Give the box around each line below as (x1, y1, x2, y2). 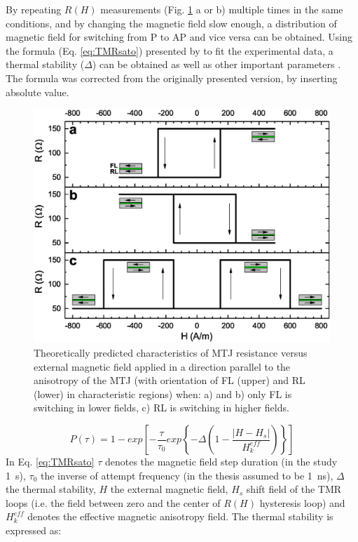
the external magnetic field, (110, 482, 228, 496)
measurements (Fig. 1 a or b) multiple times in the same (100, 2, 343, 16)
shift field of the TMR (246, 482, 342, 496)
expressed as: (6, 523, 62, 537)
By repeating (6, 2, 62, 16)
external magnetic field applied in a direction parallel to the (34, 359, 291, 374)
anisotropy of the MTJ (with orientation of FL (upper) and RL (34, 373, 305, 388)
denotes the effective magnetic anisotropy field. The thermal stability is (27, 509, 333, 524)
